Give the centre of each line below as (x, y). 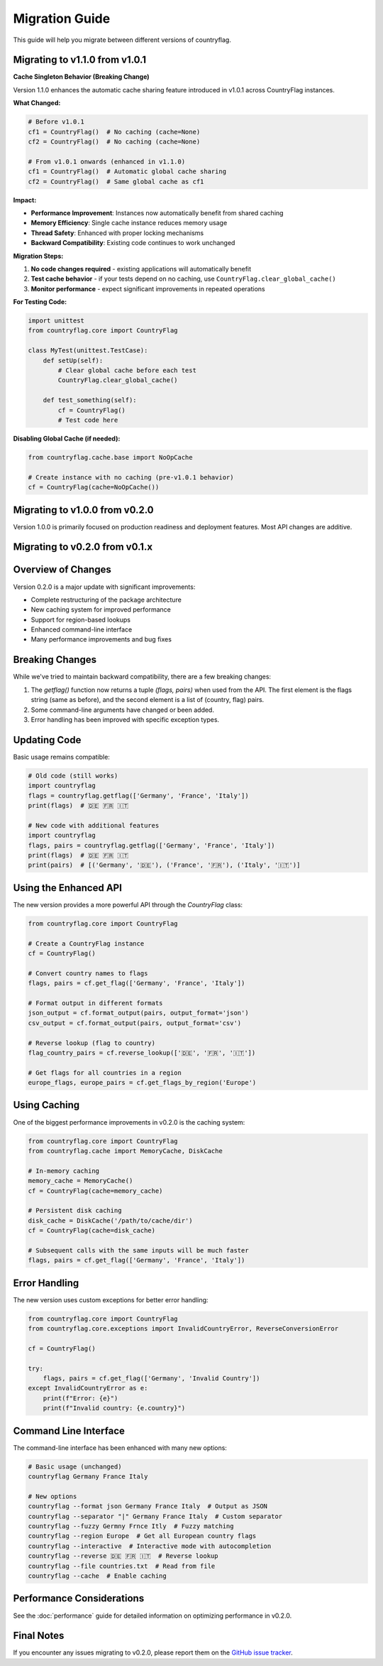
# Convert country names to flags (88, 973)
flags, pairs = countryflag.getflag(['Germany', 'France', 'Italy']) (151, 845)
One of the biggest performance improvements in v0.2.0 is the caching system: (129, 1122)
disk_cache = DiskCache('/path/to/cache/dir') (110, 1221)
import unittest (56, 321)
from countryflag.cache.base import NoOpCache (110, 457)
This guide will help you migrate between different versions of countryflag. (122, 40)
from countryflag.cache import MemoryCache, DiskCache (125, 1151)
